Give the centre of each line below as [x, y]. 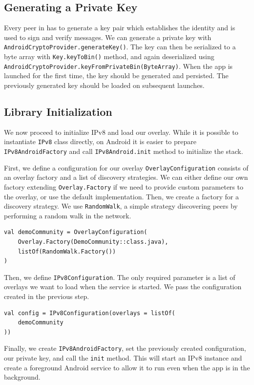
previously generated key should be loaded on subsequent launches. [104, 85]
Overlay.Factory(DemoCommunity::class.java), [93, 242]
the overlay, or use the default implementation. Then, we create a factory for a [121, 196]
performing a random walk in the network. [68, 215]
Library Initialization [58, 111]
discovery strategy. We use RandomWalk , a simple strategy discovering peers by [121, 206]
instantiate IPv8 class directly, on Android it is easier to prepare [100, 141]
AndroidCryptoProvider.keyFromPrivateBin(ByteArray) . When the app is [118, 66]
